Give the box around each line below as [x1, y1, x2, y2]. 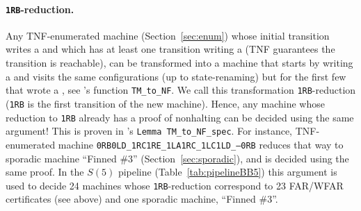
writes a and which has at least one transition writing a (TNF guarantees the [6, 42, 335, 56]
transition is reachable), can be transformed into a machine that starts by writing [6, 56, 353, 70]
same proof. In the [6, 164, 84, 179]
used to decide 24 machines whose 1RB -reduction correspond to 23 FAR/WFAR [6, 178, 344, 192]
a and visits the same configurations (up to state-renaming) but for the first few [6, 69, 346, 83]
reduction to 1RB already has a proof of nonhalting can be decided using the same [6, 110, 354, 124]
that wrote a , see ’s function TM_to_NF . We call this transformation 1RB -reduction [6, 83, 356, 97]
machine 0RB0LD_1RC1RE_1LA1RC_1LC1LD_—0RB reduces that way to [58, 137, 344, 151]
